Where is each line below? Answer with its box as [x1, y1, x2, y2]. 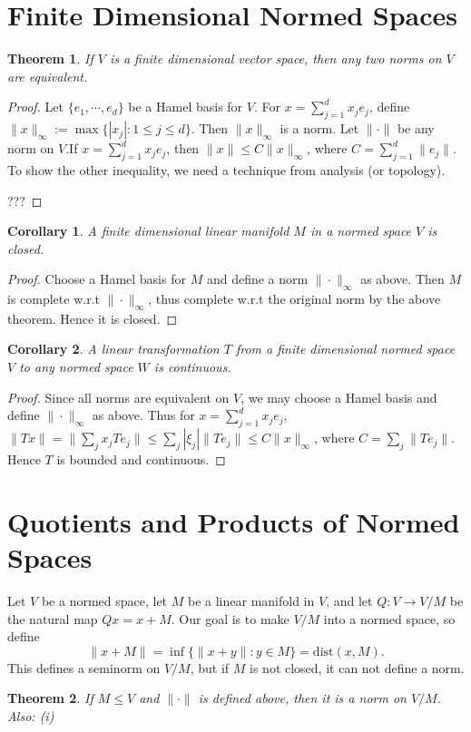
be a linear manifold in [187, 590, 315, 610]
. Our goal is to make [171, 609, 289, 628]
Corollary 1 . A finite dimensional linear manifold [7, 221, 289, 240]
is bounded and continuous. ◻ [56, 450, 226, 469]
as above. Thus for [92, 405, 195, 425]
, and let [326, 590, 373, 610]
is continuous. [153, 357, 231, 376]
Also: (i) [7, 706, 54, 725]
